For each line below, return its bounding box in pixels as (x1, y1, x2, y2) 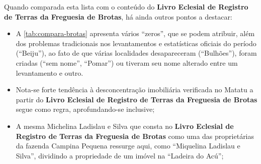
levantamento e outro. (16, 67, 83, 78)
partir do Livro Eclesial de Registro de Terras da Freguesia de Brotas (16, 94, 257, 104)
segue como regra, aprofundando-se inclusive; (16, 104, 155, 114)
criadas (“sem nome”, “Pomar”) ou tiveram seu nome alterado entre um (16, 57, 238, 68)
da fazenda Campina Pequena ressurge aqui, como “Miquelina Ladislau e (16, 140, 240, 151)
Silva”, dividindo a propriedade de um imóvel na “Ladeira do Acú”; (16, 150, 224, 160)
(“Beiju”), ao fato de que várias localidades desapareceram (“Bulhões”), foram (16, 48, 257, 58)
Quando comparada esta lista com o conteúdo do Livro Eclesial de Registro (4, 2, 248, 12)
